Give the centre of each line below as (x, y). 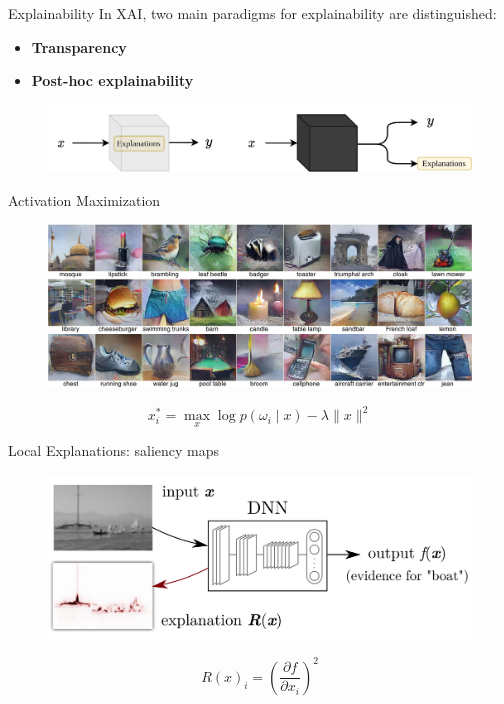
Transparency (79, 46)
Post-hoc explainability (112, 80)
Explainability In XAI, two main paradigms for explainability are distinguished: (252, 13)
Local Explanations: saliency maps (114, 450)
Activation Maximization (84, 199)
